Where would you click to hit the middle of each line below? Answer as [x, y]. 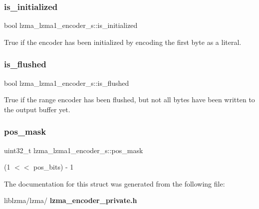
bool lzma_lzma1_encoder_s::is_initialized [71, 25]
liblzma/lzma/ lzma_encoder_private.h [71, 200]
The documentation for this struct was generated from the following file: [115, 183]
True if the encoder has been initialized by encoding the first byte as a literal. [123, 42]
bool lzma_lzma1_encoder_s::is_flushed [67, 83]
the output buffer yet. [37, 109]
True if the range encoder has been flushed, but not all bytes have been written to [129, 100]
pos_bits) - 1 [54, 167]
